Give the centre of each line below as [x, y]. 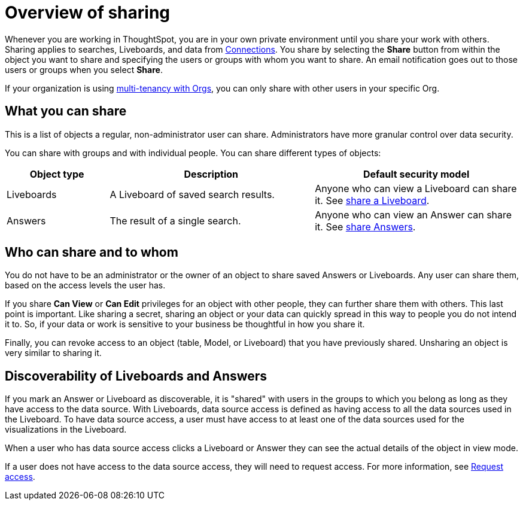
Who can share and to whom [92, 252]
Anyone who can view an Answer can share [413, 215]
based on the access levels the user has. [85, 285]
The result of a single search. [175, 220]
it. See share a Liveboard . [372, 200]
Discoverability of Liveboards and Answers [136, 376]
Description [211, 174]
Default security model [416, 174]
